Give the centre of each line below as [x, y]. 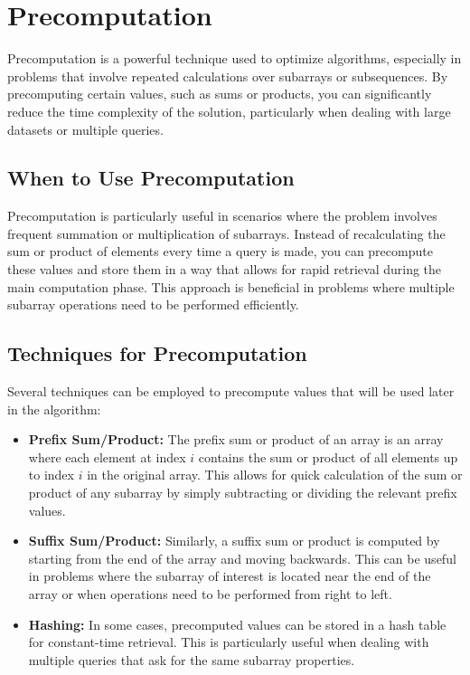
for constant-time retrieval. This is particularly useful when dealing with [229, 642]
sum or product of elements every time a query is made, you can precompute [220, 251]
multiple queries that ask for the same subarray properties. [192, 659]
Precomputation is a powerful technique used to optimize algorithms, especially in [235, 58]
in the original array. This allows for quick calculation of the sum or [275, 475]
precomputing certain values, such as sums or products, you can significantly [220, 94]
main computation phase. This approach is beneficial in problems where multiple [231, 286]
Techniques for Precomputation [157, 353]
